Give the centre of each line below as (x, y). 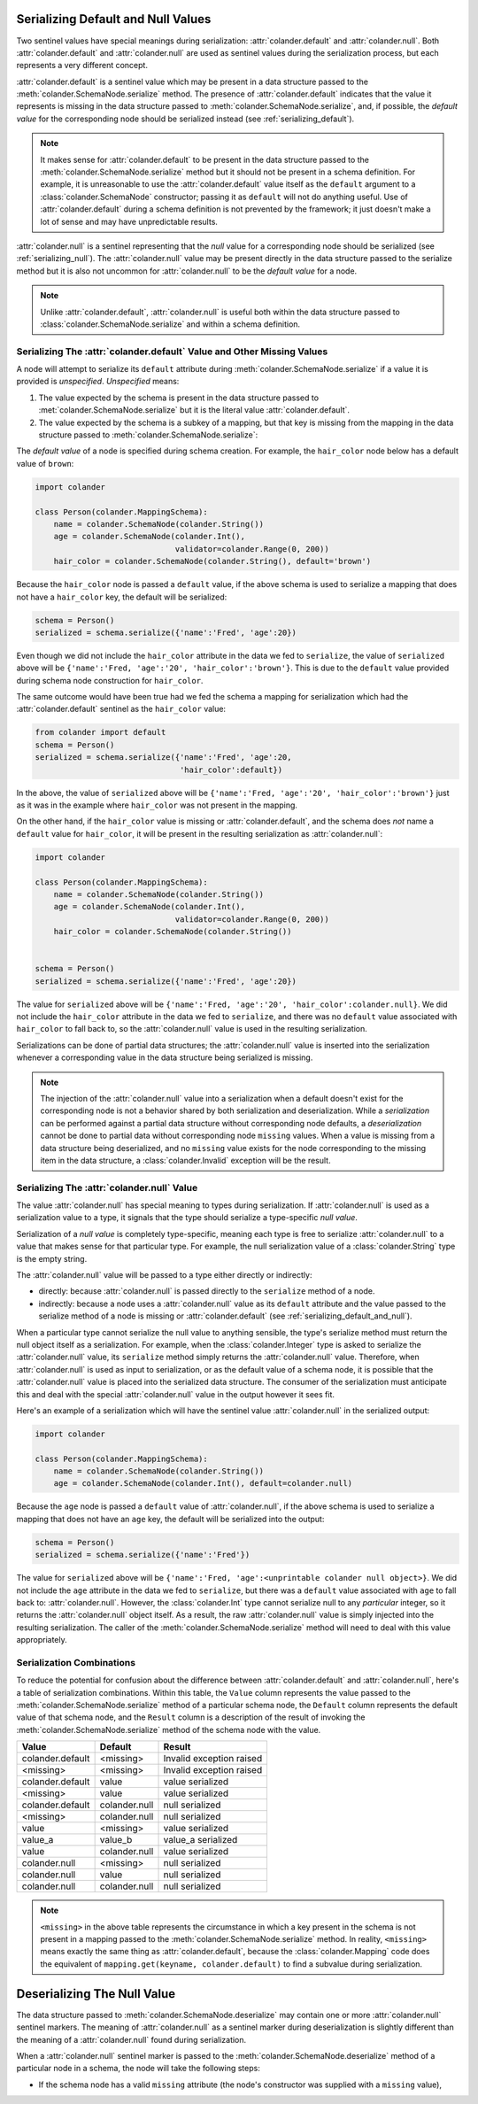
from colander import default (100, 732)
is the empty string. (52, 1258)
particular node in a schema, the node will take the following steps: (138, 2069)
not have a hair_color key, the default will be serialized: (122, 597)
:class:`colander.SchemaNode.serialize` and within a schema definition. (170, 324)
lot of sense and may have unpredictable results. (129, 221)
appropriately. (42, 1640)
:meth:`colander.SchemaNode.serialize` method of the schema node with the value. (169, 1729)
